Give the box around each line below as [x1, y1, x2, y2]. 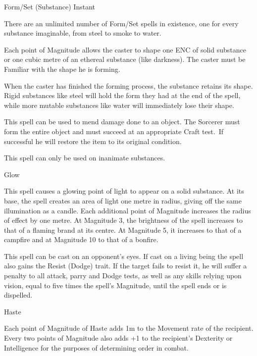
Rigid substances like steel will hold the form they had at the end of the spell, [4, 90, 241, 101]
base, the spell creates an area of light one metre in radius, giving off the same [4, 195, 242, 205]
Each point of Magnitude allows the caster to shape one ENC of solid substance [4, 44, 246, 54]
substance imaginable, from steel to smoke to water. [4, 28, 161, 38]
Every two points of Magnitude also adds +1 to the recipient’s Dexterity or [4, 333, 233, 343]
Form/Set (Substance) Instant [4, 1, 95, 11]
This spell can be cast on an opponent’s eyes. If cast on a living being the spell [4, 251, 244, 261]
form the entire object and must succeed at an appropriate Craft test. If [4, 126, 223, 136]
